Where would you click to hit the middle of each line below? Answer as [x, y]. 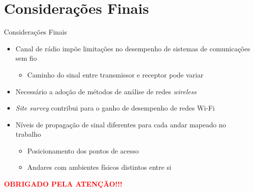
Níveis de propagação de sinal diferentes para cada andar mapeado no [121, 124]
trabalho [28, 134]
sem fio [26, 58]
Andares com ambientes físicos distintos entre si [99, 167]
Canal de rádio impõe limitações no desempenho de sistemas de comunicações [133, 48]
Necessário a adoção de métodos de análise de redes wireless [106, 91]
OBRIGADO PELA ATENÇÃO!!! [63, 184]
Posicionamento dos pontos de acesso [83, 150]
